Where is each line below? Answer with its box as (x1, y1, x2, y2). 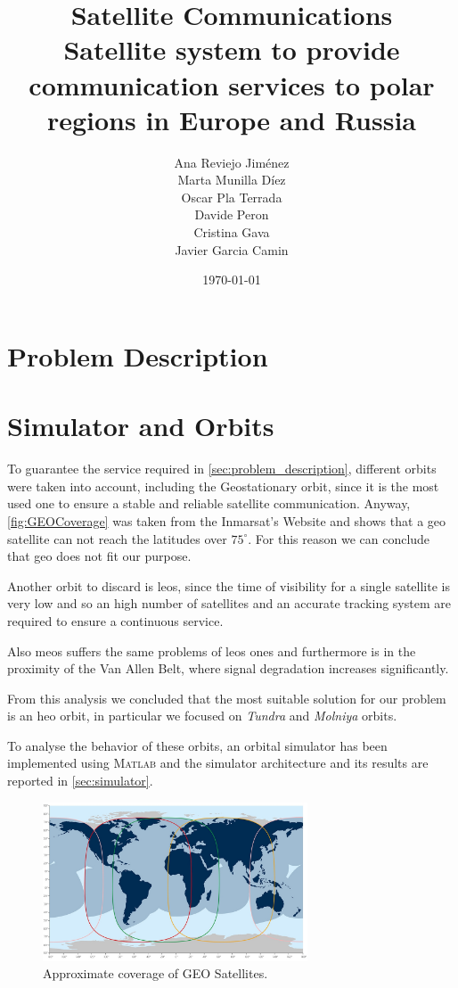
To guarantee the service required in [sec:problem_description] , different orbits (7, 459, 437, 478)
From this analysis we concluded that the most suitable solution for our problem (7, 688, 446, 707)
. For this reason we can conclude (248, 529, 430, 548)
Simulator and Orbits (7, 408, 274, 444)
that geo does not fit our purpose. (7, 547, 192, 565)
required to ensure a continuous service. (7, 611, 224, 630)
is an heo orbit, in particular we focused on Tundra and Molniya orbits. (7, 706, 397, 725)
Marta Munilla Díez (177, 170, 286, 189)
